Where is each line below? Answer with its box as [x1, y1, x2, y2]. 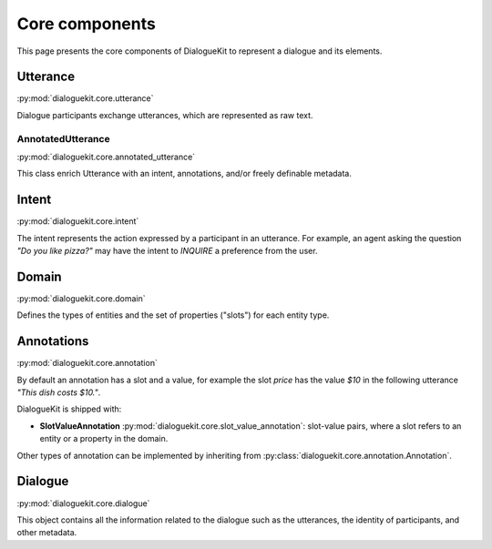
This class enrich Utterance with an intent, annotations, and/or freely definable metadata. [16, 168, 353, 179]
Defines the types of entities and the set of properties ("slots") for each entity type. [16, 310, 330, 320]
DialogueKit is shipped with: [16, 403, 122, 414]
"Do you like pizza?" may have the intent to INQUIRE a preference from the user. [16, 246, 318, 257]
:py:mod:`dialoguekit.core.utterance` [16, 93, 154, 104]
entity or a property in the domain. [39, 433, 169, 444]
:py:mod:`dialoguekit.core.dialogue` [16, 497, 150, 509]
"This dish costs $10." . [16, 387, 101, 398]
